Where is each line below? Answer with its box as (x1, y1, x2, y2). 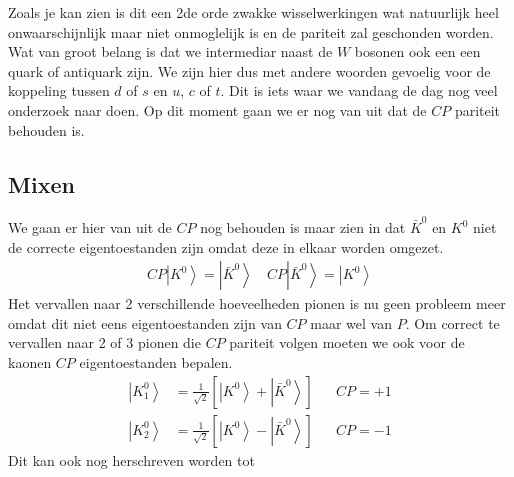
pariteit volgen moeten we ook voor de (229, 332, 465, 353)
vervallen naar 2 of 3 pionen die (8, 332, 201, 353)
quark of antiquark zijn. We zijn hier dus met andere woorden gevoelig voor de (8, 60, 491, 81)
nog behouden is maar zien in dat (200, 217, 406, 238)
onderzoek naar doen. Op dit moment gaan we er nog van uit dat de (8, 99, 427, 120)
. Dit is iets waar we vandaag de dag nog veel (220, 80, 498, 101)
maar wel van (310, 312, 392, 333)
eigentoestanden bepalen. (79, 352, 233, 373)
